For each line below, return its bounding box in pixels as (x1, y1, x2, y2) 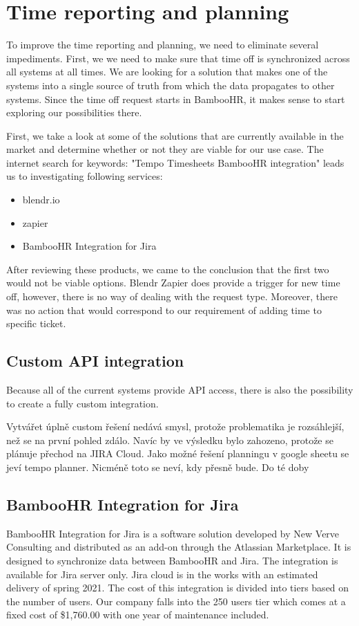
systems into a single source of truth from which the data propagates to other (6, 77, 335, 92)
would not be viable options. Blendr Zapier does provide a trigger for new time (6, 275, 340, 290)
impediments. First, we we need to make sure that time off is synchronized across (6, 50, 350, 65)
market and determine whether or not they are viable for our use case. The (6, 142, 324, 156)
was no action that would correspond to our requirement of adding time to (6, 302, 322, 317)
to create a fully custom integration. (6, 396, 159, 410)
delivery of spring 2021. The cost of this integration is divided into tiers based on (6, 580, 349, 595)
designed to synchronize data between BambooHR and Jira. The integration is (6, 553, 338, 567)
